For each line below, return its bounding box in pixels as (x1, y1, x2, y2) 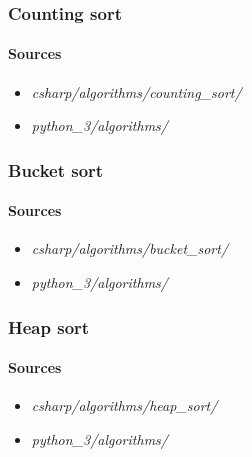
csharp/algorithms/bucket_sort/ (31, 238, 229, 259)
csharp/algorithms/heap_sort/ (31, 395, 218, 416)
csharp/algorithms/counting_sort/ (31, 81, 242, 102)
